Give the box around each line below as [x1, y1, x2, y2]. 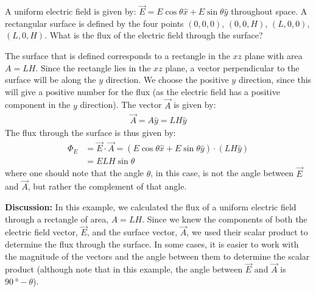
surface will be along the [5, 73, 96, 86]
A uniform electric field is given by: [5, 5, 136, 18]
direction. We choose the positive [105, 73, 229, 86]
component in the [5, 98, 71, 111]
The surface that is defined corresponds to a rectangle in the [5, 49, 230, 62]
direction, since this [238, 73, 312, 86]
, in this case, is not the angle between [150, 166, 293, 179]
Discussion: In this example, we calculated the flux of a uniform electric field [5, 200, 297, 213]
